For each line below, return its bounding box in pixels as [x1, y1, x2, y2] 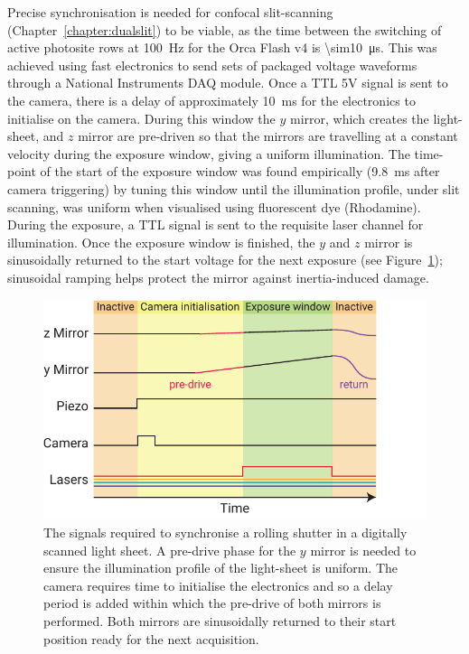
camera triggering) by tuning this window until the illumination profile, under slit [7, 179, 460, 198]
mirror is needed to [310, 540, 417, 559]
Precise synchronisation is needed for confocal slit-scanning [7, 3, 333, 21]
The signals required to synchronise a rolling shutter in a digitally [43, 522, 408, 541]
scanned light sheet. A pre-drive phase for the [43, 540, 296, 559]
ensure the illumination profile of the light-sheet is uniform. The [43, 558, 398, 577]
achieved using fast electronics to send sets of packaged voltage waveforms [7, 55, 417, 74]
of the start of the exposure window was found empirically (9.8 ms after [40, 162, 440, 181]
